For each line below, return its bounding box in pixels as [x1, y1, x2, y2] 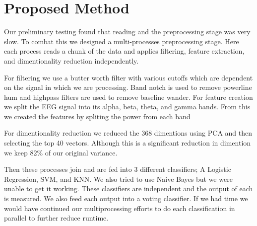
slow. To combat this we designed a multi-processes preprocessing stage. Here [4, 36, 239, 46]
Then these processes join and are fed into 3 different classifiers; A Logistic [4, 164, 231, 174]
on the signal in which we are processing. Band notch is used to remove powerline [4, 82, 252, 92]
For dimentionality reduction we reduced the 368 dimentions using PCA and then [4, 128, 253, 138]
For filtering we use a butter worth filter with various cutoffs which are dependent [4, 72, 253, 82]
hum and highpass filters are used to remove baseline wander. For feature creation [4, 91, 253, 102]
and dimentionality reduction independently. [4, 55, 139, 66]
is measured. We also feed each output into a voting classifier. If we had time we [4, 193, 248, 204]
